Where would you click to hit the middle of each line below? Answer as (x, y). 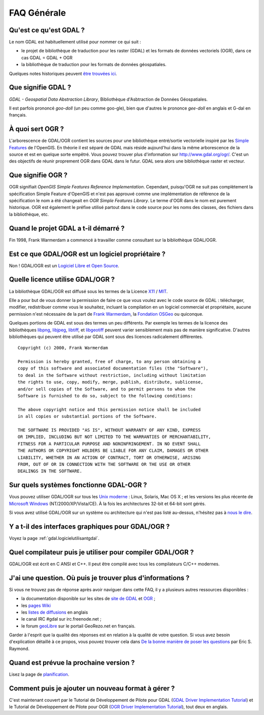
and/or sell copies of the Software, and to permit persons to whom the (107, 389)
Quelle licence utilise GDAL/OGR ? (62, 280)
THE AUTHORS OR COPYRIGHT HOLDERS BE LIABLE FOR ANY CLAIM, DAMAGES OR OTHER (113, 451)
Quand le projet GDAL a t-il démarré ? (67, 228)
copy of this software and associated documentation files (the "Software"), (113, 369)
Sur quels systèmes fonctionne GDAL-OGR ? (78, 485)
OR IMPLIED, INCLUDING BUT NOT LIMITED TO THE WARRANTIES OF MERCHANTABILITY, (114, 437)
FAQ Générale (37, 13)
